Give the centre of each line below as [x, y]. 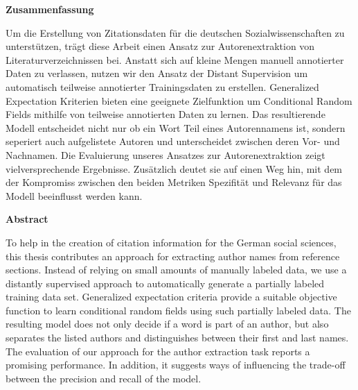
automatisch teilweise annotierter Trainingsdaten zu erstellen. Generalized [162, 86]
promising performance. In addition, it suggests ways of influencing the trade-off [176, 365]
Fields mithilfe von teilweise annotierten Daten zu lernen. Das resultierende [165, 114]
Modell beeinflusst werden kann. [74, 195]
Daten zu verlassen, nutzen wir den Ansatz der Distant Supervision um [157, 73]
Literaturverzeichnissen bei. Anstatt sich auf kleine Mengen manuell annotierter [175, 59]
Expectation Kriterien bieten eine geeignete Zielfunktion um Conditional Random [179, 100]
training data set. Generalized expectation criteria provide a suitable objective [171, 297]
